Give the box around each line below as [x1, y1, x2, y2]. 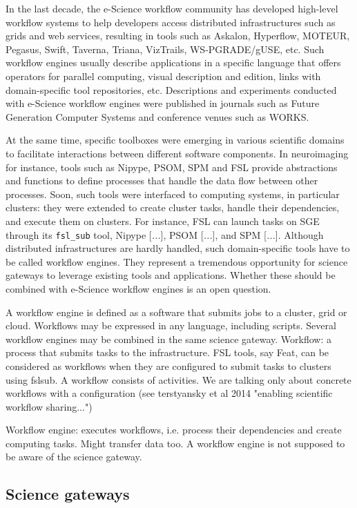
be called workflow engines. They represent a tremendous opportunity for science [6, 254, 348, 268]
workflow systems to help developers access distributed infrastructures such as [6, 14, 336, 29]
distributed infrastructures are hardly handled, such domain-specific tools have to [6, 241, 350, 255]
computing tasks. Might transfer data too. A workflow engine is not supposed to [6, 436, 345, 450]
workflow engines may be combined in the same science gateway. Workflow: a [6, 331, 331, 346]
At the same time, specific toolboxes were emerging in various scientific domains [6, 133, 345, 147]
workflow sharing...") [6, 399, 93, 413]
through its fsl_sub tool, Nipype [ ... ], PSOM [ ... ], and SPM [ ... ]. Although [6, 227, 324, 242]
